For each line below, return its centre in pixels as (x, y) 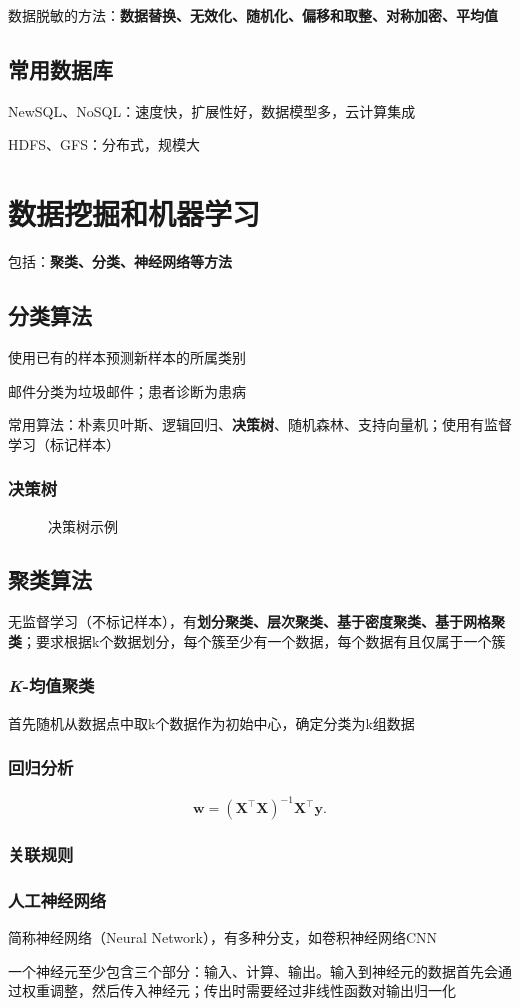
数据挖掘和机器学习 (134, 213)
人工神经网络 (57, 899)
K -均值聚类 (51, 685)
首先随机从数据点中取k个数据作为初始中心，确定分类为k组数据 (211, 722)
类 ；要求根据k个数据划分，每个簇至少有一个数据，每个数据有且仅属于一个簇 (257, 640)
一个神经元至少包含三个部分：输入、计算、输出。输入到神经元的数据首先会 (253, 970)
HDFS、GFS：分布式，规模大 (104, 144)
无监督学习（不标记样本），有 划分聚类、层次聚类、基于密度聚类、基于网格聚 (256, 621)
